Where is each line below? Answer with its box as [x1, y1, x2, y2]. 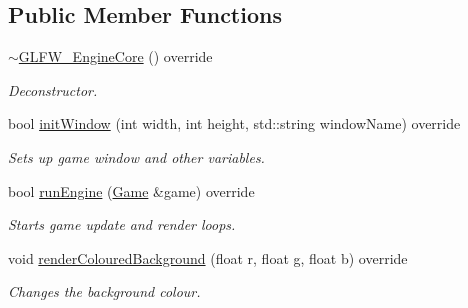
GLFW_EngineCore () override [18, 46, 213, 67]
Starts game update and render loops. [8, 214, 236, 235]
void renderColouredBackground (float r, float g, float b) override [8, 247, 408, 268]
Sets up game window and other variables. [8, 146, 265, 167]
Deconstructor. [8, 79, 98, 100]
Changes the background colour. [8, 281, 201, 302]
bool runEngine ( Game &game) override [8, 180, 255, 201]
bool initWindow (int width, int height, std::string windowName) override [8, 113, 461, 134]
